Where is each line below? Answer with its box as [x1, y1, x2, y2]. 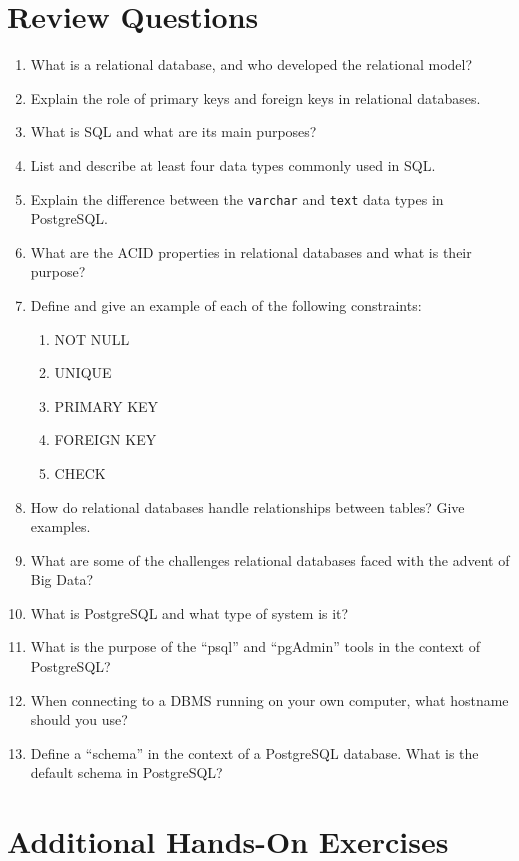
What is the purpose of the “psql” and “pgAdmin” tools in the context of [30, 636, 480, 657]
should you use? [30, 709, 128, 730]
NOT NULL [54, 328, 130, 349]
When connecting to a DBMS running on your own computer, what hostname [30, 689, 509, 710]
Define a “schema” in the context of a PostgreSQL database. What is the [30, 742, 479, 763]
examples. [30, 516, 91, 537]
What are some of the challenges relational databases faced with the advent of [30, 549, 510, 570]
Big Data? [30, 569, 94, 590]
